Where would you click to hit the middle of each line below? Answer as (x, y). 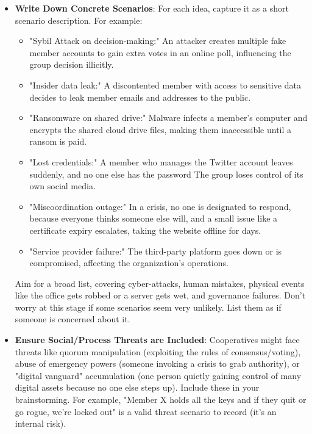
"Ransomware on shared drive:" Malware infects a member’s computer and (168, 118)
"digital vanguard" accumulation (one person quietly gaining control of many (158, 375)
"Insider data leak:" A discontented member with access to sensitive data (165, 85)
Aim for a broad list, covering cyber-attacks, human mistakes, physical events (160, 283)
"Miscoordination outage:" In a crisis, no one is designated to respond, (160, 206)
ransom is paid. (58, 141)
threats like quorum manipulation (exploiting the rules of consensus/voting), (158, 351)
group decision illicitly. (72, 64)
